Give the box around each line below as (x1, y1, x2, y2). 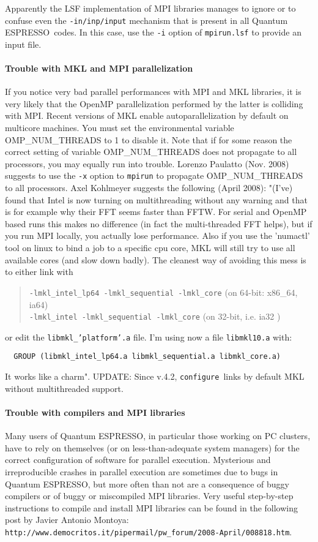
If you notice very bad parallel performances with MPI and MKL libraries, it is (5, 85, 301, 98)
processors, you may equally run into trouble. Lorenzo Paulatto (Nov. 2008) (5, 157, 289, 170)
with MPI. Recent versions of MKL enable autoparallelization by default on (5, 109, 289, 122)
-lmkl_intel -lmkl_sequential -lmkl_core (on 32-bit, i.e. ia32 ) (29, 310, 281, 323)
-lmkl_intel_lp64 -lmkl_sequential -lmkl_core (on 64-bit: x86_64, (29, 285, 298, 298)
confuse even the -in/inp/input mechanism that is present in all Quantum (5, 13, 288, 26)
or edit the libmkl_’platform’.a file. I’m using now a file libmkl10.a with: (5, 330, 292, 343)
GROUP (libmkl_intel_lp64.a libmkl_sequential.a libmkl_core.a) (13, 352, 281, 361)
